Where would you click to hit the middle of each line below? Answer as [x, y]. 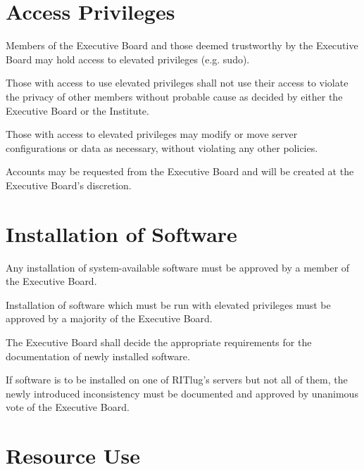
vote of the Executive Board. [68, 407]
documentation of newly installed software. [98, 356]
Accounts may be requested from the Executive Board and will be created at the [180, 171]
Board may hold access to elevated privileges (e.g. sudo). [128, 59]
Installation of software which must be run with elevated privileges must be [168, 304]
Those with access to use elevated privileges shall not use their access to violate [177, 83]
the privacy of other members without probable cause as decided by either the [174, 96]
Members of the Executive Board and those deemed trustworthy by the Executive [182, 45]
